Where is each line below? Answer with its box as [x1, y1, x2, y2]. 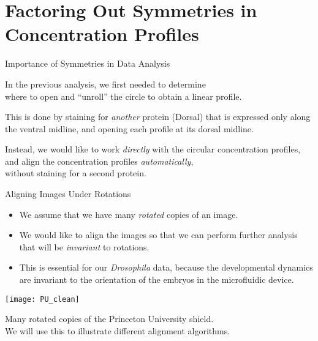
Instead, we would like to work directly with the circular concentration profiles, [5, 143, 301, 156]
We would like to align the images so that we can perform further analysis [19, 228, 298, 241]
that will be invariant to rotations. [19, 240, 150, 253]
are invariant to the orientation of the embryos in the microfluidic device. [19, 273, 294, 286]
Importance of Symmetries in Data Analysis [5, 57, 170, 70]
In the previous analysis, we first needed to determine [5, 77, 206, 90]
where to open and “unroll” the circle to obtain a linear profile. [5, 89, 242, 102]
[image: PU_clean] [5, 294, 80, 304]
